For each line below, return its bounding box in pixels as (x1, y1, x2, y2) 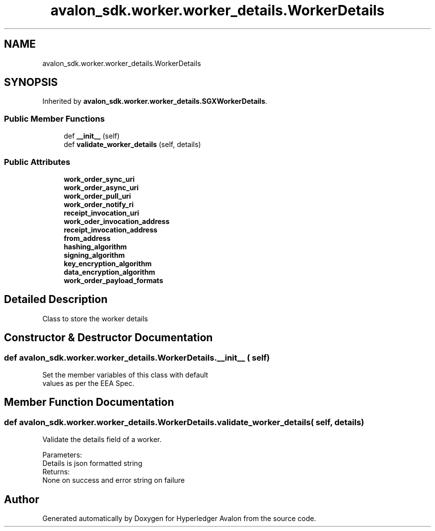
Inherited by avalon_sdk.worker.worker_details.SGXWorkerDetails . (42, 97, 268, 106)
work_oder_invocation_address (64, 217, 170, 226)
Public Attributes (4, 156, 71, 167)
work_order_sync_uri (64, 174, 135, 183)
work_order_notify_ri (64, 200, 134, 209)
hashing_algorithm (64, 242, 127, 251)
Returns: (42, 467, 70, 476)
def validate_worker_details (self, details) (64, 140, 201, 149)
